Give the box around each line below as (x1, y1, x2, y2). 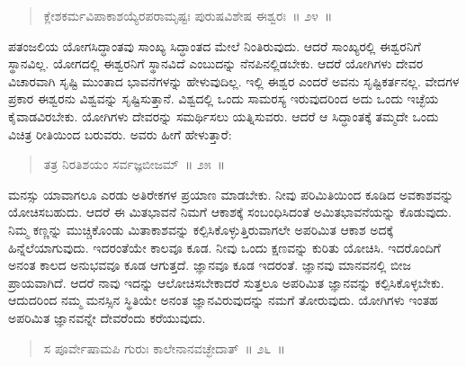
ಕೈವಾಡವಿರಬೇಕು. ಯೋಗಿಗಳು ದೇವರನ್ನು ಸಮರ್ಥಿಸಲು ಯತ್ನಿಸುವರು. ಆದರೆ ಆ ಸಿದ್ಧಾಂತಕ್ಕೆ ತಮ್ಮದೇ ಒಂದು (8, 106, 439, 125)
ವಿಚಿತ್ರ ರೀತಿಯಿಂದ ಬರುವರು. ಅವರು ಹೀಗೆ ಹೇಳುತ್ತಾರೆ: (8, 124, 232, 143)
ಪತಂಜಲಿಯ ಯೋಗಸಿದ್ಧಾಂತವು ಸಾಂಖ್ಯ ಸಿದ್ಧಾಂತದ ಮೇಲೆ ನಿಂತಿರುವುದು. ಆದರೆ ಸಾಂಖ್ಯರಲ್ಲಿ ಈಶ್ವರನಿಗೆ (8, 36, 421, 55)
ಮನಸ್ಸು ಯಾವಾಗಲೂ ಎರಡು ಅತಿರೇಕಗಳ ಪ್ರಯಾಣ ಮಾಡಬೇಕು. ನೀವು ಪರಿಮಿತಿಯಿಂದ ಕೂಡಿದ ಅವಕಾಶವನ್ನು (8, 184, 454, 203)
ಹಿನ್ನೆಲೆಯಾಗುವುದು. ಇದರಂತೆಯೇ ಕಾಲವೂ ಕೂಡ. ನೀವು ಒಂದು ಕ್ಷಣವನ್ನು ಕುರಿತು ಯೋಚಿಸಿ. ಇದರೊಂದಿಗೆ (8, 237, 441, 256)
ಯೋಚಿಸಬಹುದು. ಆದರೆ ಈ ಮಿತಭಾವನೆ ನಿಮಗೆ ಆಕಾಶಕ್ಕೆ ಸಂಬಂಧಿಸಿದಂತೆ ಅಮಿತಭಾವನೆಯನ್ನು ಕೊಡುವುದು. (8, 202, 452, 221)
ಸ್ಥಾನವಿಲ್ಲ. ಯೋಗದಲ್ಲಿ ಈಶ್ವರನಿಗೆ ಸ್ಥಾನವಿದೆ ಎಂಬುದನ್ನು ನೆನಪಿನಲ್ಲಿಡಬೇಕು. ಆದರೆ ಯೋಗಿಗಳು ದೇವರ (8, 54, 424, 73)
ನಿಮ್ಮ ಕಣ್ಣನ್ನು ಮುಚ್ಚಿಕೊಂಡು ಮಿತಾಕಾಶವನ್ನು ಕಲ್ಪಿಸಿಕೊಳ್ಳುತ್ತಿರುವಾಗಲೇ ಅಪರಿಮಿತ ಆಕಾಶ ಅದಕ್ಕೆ (8, 219, 394, 238)
